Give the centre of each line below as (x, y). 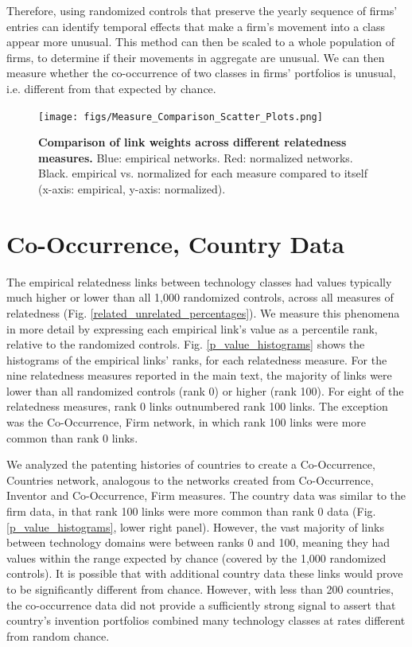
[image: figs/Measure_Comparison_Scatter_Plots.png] (181, 117)
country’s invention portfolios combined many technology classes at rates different (206, 620)
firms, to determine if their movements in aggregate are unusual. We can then (196, 57)
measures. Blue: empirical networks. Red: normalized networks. (196, 157)
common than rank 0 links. (72, 437)
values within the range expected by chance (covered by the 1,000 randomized (196, 557)
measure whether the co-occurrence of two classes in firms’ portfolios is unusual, (201, 73)
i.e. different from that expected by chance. (111, 88)
